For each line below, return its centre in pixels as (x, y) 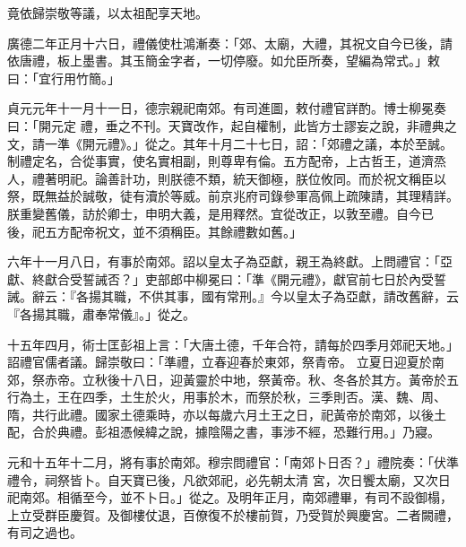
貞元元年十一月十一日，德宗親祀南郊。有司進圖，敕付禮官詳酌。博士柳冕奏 (227, 108)
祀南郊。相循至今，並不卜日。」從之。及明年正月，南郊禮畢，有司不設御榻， (230, 497)
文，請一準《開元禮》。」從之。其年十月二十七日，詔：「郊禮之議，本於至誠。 (230, 143)
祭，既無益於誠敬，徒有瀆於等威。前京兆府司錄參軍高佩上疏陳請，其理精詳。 (233, 196)
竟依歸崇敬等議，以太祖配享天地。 (108, 13)
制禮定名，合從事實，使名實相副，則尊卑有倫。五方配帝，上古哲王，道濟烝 (227, 161)
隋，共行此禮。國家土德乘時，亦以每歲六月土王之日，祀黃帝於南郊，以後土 (227, 414)
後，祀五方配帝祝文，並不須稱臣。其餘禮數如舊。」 (155, 231)
